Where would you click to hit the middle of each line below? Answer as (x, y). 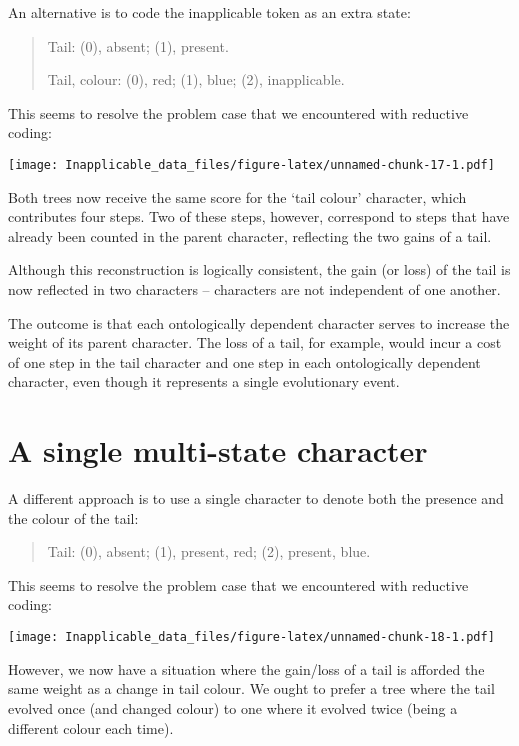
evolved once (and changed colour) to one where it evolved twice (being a (233, 707)
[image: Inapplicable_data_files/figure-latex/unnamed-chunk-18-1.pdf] (251, 637)
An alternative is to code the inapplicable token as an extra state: (209, 12)
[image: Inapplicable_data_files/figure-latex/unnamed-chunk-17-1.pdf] (251, 164)
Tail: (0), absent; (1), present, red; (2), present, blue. (209, 551)
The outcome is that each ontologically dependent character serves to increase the (259, 322)
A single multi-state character (218, 450)
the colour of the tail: (73, 517)
